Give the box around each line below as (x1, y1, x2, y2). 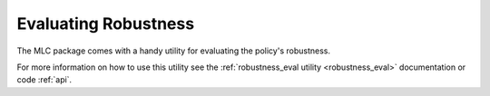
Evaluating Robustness (16, 14, 195, 34)
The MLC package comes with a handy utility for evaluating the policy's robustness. (16, 45, 331, 56)
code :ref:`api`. (16, 74, 73, 85)
